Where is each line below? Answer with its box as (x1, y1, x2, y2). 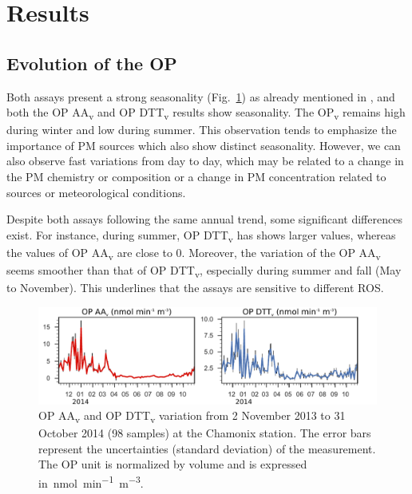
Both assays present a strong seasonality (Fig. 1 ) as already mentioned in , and (6, 88, 395, 105)
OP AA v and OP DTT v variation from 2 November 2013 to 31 (38, 407, 346, 425)
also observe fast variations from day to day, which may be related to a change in (6, 152, 404, 169)
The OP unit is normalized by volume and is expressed (38, 456, 307, 472)
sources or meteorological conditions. (6, 184, 186, 200)
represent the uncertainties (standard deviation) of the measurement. (38, 440, 376, 456)
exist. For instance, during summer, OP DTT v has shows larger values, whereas (6, 226, 396, 245)
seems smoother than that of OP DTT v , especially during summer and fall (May (6, 262, 402, 280)
